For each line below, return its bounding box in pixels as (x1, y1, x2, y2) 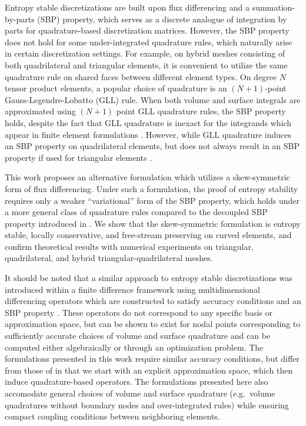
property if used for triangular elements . (5, 151, 152, 163)
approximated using (5, 105, 76, 117)
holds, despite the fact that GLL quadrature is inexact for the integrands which (5, 116, 292, 128)
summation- (252, 1, 295, 13)
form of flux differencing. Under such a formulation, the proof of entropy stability (5, 182, 298, 194)
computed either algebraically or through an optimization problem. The (5, 341, 264, 353)
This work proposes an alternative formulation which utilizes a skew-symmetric (5, 171, 290, 183)
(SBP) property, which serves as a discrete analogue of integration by (37, 12, 287, 25)
